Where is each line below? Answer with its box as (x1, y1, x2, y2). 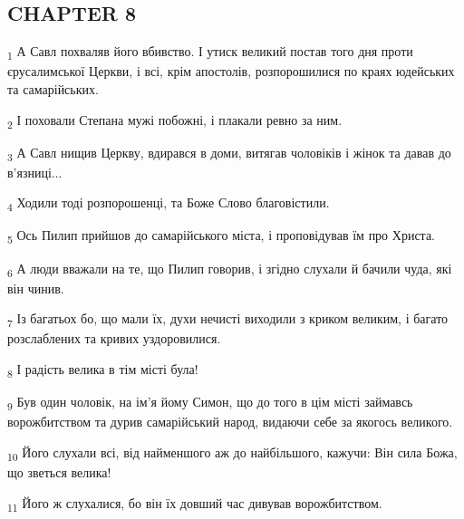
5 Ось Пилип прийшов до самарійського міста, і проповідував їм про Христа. (7, 226, 435, 247)
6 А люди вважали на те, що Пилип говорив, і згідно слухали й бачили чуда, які (7, 258, 452, 280)
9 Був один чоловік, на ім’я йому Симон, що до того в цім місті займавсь (7, 392, 413, 413)
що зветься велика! (7, 463, 111, 482)
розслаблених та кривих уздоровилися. (7, 329, 221, 348)
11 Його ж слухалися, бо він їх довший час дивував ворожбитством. (7, 493, 382, 514)
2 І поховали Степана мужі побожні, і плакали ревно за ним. (7, 110, 343, 131)
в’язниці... (7, 162, 63, 181)
